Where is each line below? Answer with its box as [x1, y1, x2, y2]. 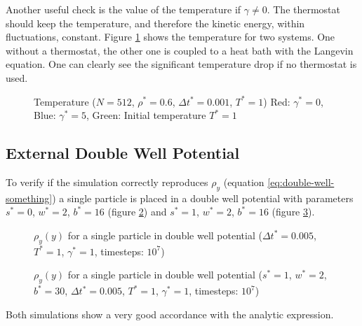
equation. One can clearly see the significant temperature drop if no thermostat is [6, 57, 357, 71]
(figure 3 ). [271, 204, 315, 219]
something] [6, 190, 53, 205]
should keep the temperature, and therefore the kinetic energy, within [6, 15, 305, 30]
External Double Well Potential [6, 142, 240, 164]
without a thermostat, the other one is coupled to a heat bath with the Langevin [6, 43, 354, 57]
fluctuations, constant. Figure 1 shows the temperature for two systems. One [6, 29, 335, 44]
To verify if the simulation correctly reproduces [6, 174, 208, 189]
